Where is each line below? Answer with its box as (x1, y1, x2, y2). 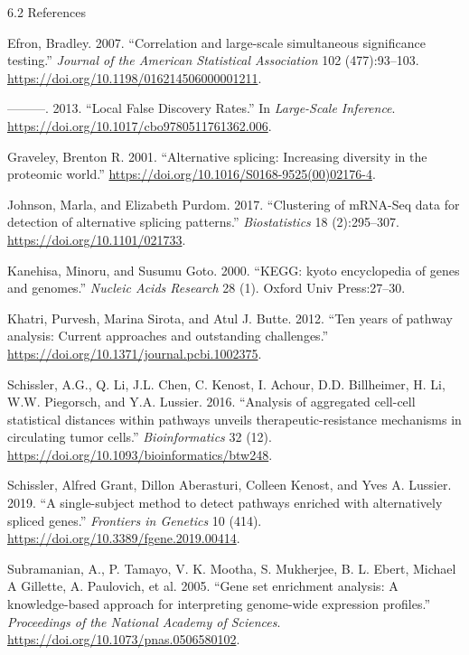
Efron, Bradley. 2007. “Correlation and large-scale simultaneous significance (7, 33, 426, 51)
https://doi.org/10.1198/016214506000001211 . (7, 68, 262, 87)
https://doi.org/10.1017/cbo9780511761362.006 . (7, 116, 272, 135)
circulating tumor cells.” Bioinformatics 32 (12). (7, 427, 272, 446)
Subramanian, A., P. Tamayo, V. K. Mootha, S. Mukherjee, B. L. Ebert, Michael (7, 558, 456, 577)
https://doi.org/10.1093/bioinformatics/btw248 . (7, 444, 273, 463)
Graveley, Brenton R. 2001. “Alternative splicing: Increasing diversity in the (7, 146, 427, 165)
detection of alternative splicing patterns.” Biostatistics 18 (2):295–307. (7, 212, 399, 231)
